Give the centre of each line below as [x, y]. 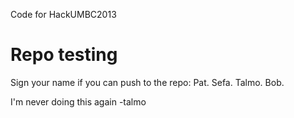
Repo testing [64, 55]
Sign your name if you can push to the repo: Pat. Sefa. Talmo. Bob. [147, 82]
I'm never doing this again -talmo [78, 101]
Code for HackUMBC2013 [63, 14]
